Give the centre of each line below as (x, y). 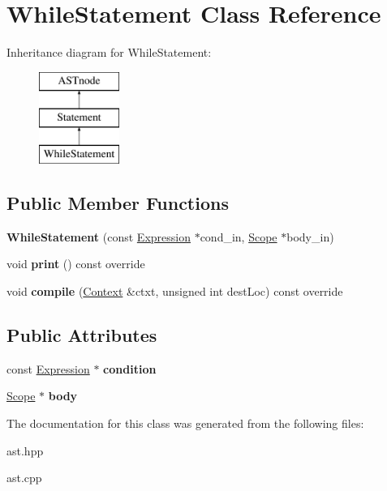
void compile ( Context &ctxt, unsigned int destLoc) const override (175, 291)
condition (130, 368)
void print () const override (76, 264)
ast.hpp (25, 450)
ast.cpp (24, 478)
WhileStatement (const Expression (99, 236)
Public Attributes (82, 335)
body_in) (310, 236)
